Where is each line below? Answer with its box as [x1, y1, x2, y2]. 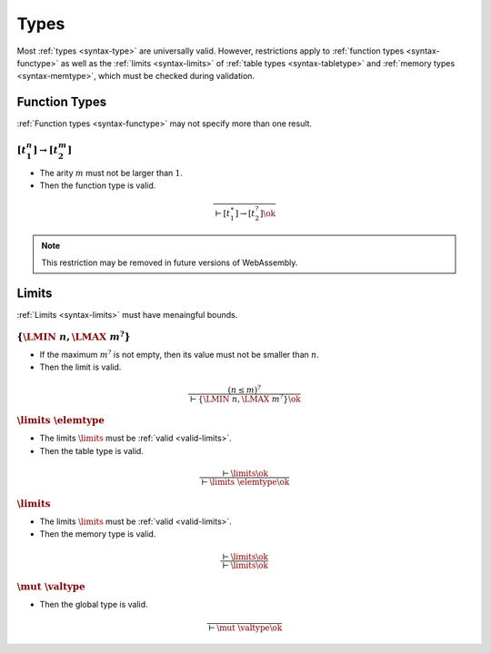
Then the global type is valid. [39, 599, 149, 610]
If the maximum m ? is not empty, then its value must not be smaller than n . [39, 348, 320, 360]
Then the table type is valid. [39, 445, 145, 456]
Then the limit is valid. [39, 361, 122, 372]
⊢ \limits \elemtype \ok [200, 477, 290, 488]
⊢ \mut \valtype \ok [207, 622, 283, 633]
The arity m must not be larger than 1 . [39, 167, 184, 178]
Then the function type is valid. [39, 180, 156, 191]
